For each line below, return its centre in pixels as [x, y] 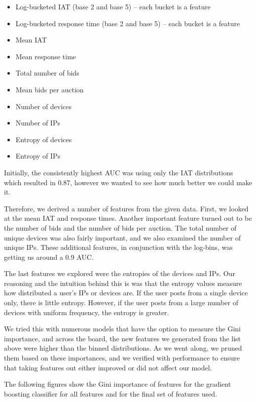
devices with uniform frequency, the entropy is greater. [87, 312]
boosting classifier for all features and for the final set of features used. [111, 393]
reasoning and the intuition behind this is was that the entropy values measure [123, 283]
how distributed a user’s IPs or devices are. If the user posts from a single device [126, 293]
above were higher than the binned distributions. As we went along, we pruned [123, 348]
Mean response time [46, 56]
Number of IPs [38, 123]
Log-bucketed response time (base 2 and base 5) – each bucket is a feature [128, 23]
